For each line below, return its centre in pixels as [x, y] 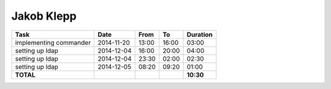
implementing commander [53, 42]
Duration [200, 34]
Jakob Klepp [44, 16]
